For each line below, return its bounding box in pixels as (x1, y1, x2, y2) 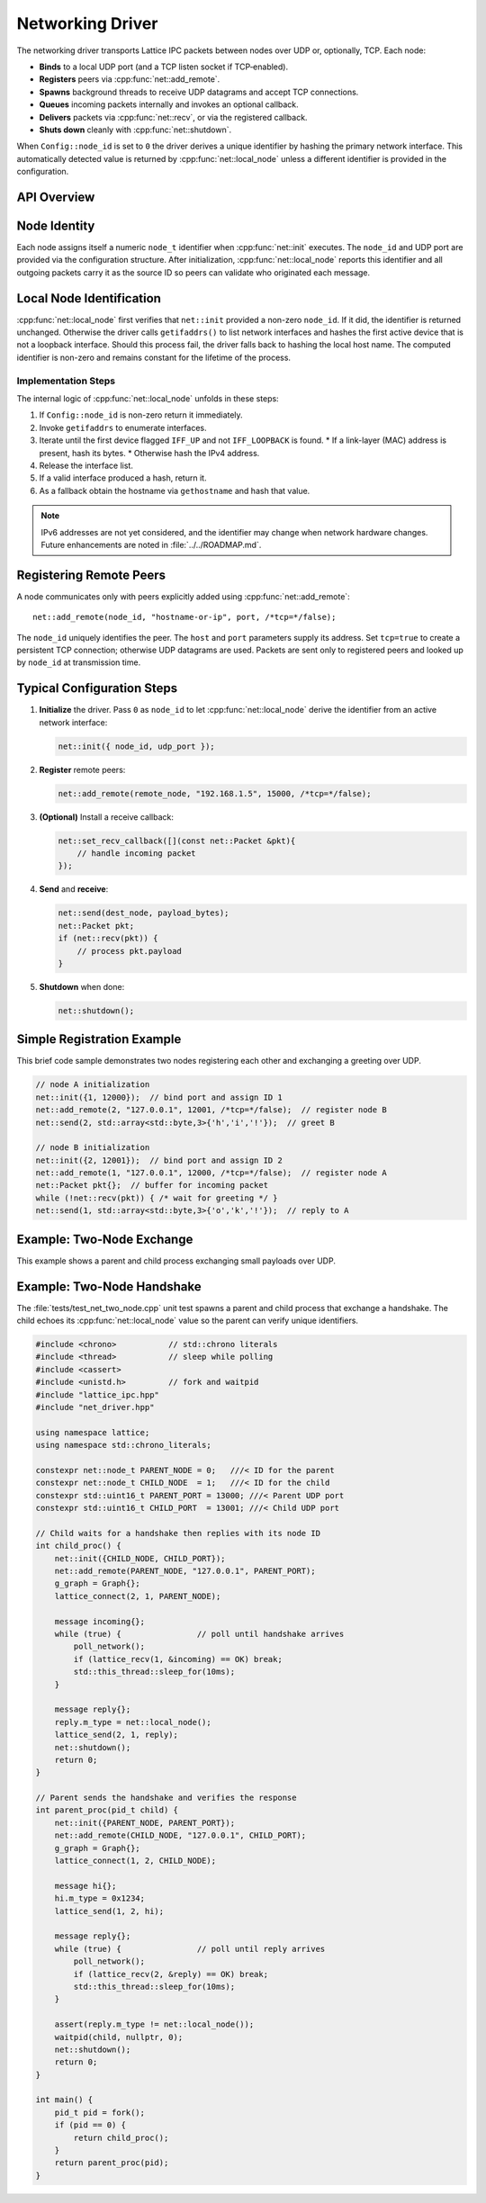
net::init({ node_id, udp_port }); (58, 741, 215, 751)
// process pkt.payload (76, 946, 182, 956)
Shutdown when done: (39, 981, 125, 992)
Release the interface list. (39, 460, 134, 471)
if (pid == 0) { (54, 2120, 126, 2130)
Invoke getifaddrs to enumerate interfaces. (39, 422, 207, 433)
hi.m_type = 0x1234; (54, 1893, 146, 1903)
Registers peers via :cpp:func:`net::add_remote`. (39, 74, 220, 85)
